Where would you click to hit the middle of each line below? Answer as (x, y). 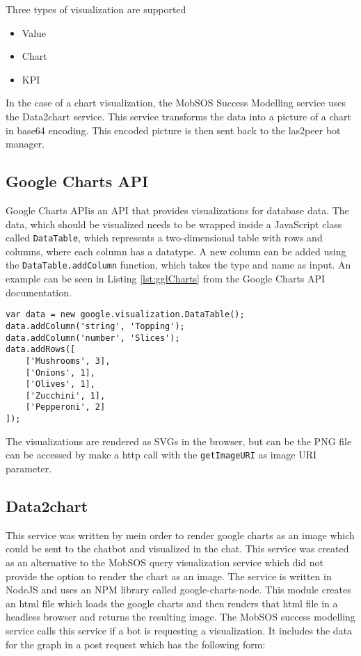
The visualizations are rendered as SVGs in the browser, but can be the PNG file (179, 441)
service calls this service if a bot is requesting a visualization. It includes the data (179, 630)
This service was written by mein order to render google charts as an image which (180, 535)
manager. (25, 144)
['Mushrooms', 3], (68, 361)
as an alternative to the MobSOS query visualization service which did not (165, 562)
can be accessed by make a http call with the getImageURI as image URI (161, 455)
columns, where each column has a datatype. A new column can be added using (176, 251)
